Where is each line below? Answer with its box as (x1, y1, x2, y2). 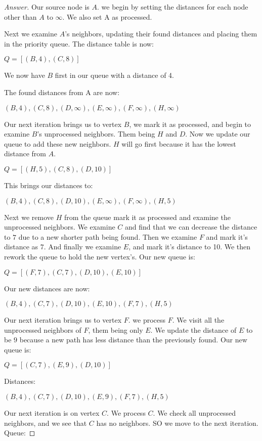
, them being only (88, 324, 143, 335)
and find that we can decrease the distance (124, 222, 257, 232)
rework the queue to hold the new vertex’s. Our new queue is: (4, 251, 195, 261)
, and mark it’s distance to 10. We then (128, 241, 251, 252)
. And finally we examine (43, 241, 121, 252)
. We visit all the (172, 315, 225, 325)
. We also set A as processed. (62, 11, 152, 22)
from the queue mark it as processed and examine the (64, 211, 231, 222)
